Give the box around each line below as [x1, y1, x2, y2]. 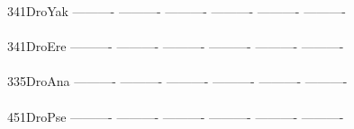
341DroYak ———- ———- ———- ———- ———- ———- [7, 2, 346, 20]
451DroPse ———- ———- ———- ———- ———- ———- [7, 107, 344, 125]
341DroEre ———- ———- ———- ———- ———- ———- [7, 37, 344, 56]
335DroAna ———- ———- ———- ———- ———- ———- [7, 72, 348, 90]
